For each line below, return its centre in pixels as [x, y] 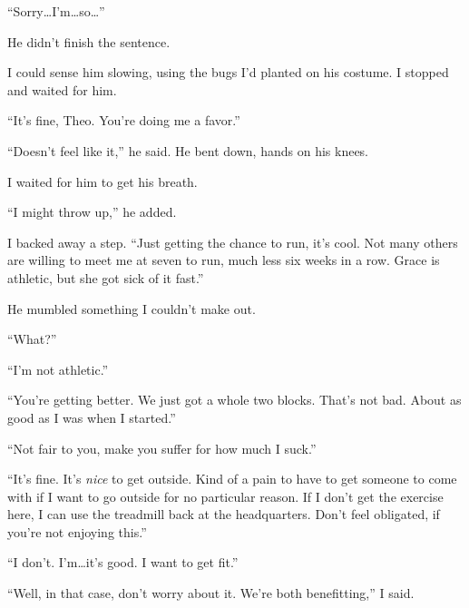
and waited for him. [62, 89]
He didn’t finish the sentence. [89, 41]
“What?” [32, 339]
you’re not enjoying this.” [77, 531]
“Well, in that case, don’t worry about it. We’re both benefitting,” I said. [211, 593]
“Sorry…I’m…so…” [56, 11]
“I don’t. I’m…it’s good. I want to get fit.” [123, 562]
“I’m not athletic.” [58, 369]
